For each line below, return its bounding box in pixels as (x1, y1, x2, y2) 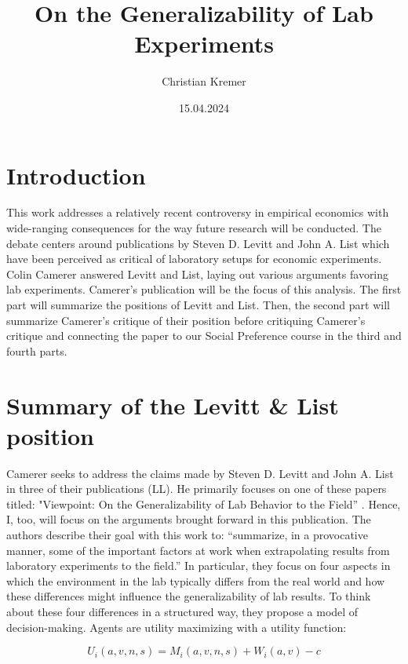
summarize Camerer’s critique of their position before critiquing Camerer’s (6, 312, 366, 328)
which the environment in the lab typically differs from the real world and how (6, 572, 385, 589)
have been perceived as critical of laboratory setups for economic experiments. (6, 250, 382, 267)
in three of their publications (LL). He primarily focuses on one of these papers (6, 480, 387, 497)
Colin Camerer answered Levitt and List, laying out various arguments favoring (6, 265, 389, 282)
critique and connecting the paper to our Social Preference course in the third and (6, 327, 402, 344)
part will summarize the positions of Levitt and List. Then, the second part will (6, 297, 390, 312)
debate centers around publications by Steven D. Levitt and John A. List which (6, 235, 390, 251)
